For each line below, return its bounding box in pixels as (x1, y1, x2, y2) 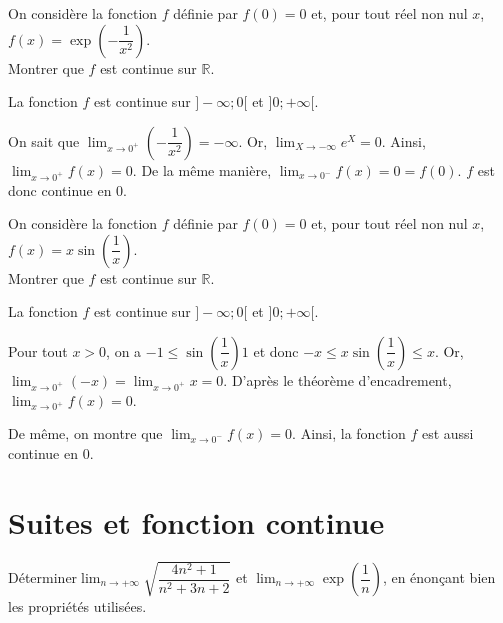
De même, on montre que (8, 423, 163, 444)
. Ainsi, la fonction (292, 423, 406, 444)
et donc (253, 340, 299, 361)
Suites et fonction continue (8, 501, 385, 542)
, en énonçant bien (382, 567, 496, 587)
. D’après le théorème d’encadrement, (223, 369, 452, 390)
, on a (106, 340, 142, 361)
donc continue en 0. (8, 179, 127, 200)
